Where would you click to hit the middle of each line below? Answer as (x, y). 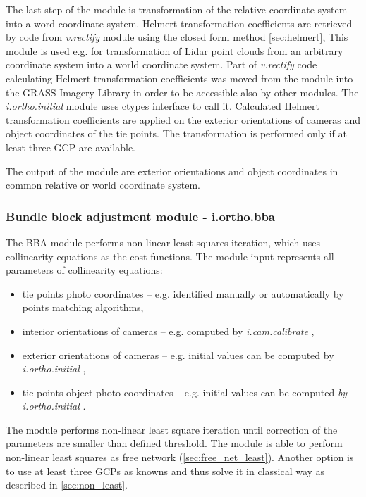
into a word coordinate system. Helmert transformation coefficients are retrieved (179, 23)
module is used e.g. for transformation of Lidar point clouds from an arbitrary (175, 50)
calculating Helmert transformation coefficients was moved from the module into (179, 78)
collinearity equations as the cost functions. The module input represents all (170, 256)
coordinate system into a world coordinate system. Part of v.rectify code (161, 64)
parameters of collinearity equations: (84, 270)
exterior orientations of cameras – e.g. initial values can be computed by (178, 354)
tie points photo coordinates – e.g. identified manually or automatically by (183, 293)
